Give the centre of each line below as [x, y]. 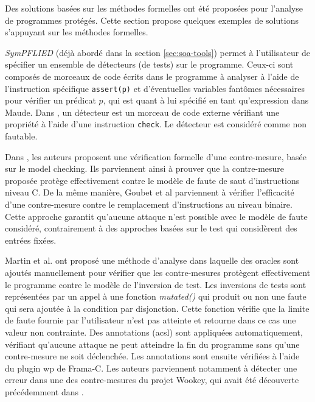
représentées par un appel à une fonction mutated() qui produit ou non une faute [156, 296]
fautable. [21, 136]
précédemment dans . [44, 391]
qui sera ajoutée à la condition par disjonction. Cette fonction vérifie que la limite [157, 308]
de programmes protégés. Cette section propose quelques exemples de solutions [152, 20]
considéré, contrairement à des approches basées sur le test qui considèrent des [151, 228]
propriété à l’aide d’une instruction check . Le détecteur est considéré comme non [156, 124]
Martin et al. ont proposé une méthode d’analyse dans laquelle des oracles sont [152, 260]
